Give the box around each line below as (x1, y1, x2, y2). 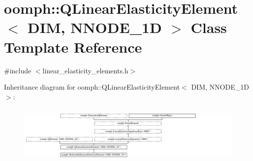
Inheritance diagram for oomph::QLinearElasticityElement (4, 82, 180, 92)
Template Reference (4, 36, 142, 57)
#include (4, 65, 32, 75)
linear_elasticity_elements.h (42, 65, 128, 75)
